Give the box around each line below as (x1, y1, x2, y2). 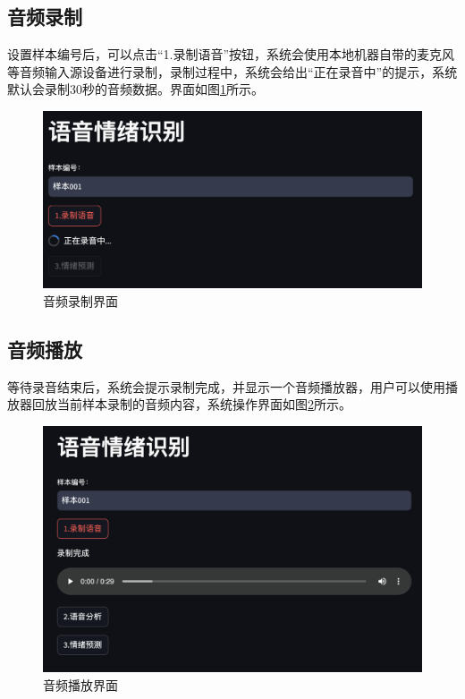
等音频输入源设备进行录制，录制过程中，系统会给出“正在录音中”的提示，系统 (7, 62, 458, 81)
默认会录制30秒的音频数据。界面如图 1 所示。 (7, 80, 264, 98)
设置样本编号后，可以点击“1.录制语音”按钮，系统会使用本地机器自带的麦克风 (7, 45, 455, 64)
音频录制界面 (43, 291, 118, 310)
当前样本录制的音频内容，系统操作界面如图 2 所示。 (56, 395, 351, 413)
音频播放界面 (43, 675, 118, 694)
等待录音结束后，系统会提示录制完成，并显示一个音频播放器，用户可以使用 (7, 377, 445, 396)
